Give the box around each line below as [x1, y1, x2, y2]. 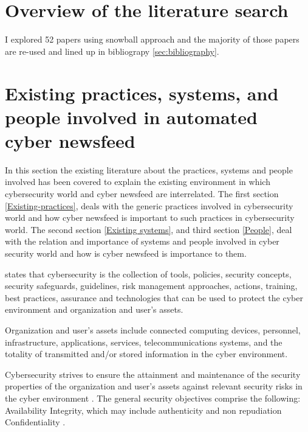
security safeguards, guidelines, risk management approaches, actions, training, [5, 279, 298, 292]
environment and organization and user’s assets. [5, 303, 183, 316]
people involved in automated [5, 104, 258, 129]
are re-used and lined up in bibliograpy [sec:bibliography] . [5, 44, 219, 57]
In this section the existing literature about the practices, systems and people [5, 163, 293, 176]
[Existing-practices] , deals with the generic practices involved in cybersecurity [5, 199, 293, 212]
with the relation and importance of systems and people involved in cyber [5, 235, 279, 248]
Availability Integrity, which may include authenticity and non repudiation [5, 403, 282, 416]
